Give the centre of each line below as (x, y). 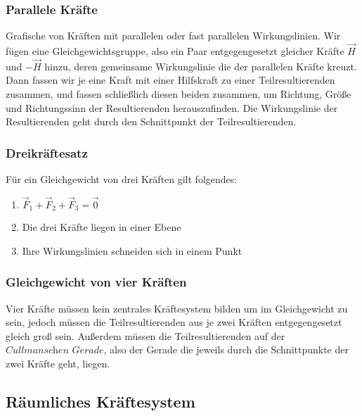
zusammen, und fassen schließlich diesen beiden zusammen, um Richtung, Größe (179, 94)
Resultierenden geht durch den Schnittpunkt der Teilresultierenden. (151, 121)
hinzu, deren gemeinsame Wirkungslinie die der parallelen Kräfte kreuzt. (201, 66)
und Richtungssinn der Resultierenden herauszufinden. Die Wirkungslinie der (172, 107)
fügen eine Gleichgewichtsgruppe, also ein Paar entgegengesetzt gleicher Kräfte (175, 51)
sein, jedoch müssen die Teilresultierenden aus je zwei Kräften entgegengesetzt (174, 322)
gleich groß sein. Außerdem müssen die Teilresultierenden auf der (146, 335)
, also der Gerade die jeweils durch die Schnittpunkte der (226, 349)
